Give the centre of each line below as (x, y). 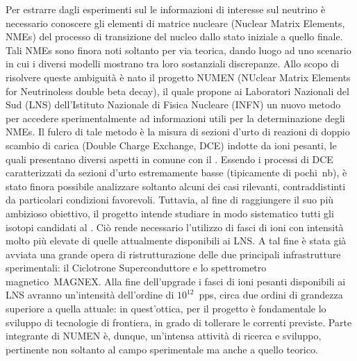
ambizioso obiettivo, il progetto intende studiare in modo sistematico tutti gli (170, 213)
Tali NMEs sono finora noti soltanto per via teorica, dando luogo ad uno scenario (178, 50)
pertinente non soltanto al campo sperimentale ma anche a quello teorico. (162, 349)
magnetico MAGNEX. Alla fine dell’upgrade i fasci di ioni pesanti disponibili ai (176, 281)
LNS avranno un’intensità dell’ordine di (90, 295)
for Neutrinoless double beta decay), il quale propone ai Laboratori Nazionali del (177, 91)
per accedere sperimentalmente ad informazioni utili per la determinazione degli (175, 118)
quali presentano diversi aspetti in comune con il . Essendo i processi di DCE (169, 159)
